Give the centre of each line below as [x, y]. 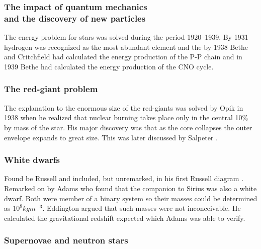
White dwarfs [32, 160]
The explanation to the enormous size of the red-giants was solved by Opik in [124, 107]
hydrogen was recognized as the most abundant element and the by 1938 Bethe [126, 47]
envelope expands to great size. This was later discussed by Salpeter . [111, 137]
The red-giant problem [51, 89]
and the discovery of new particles [75, 18]
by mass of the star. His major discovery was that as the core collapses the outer [128, 127]
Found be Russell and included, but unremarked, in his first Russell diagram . [124, 178]
